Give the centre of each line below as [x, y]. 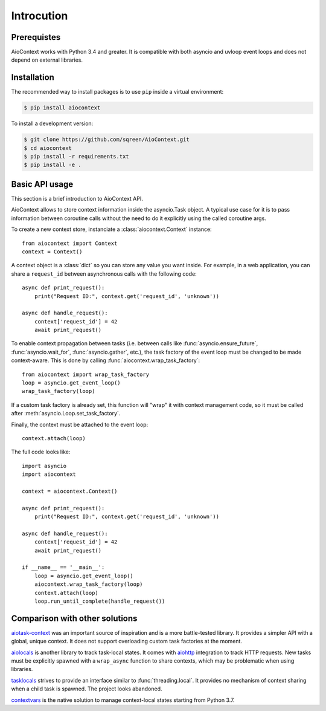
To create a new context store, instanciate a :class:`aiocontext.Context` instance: [111, 229]
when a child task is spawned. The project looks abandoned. [87, 689]
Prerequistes [36, 37]
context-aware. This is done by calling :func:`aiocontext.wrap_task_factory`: [106, 360]
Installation [33, 78]
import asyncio [44, 466]
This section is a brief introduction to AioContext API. [77, 198]
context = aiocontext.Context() [70, 491]
